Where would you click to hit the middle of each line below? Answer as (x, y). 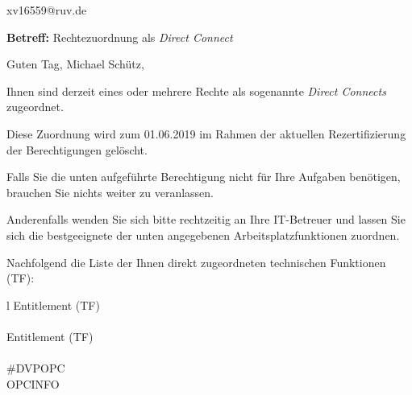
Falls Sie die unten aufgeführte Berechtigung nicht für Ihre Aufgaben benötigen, (204, 177)
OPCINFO (33, 383)
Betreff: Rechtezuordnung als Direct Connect (120, 37)
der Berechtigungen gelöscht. (77, 149)
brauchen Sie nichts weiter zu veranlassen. (110, 192)
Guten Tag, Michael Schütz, (75, 64)
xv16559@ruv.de (47, 10)
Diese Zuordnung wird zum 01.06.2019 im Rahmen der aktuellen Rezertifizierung (206, 133)
